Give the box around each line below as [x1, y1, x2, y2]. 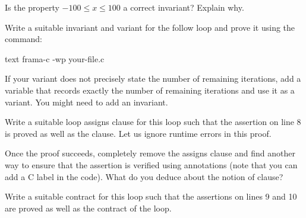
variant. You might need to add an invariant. [5, 95, 168, 108]
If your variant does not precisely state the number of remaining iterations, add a [5, 72, 301, 85]
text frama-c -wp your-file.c [5, 52, 105, 65]
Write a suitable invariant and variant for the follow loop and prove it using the [5, 21, 295, 33]
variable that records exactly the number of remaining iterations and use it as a [5, 84, 295, 96]
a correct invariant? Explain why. [123, 1, 244, 13]
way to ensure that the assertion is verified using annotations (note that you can [5, 158, 298, 171]
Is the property [5, 1, 59, 13]
